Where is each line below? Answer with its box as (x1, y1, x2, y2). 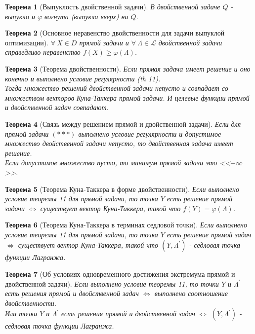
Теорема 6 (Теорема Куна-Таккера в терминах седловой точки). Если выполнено (5, 220, 248, 230)
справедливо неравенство (5, 47, 81, 57)
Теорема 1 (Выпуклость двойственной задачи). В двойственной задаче (5, 1, 220, 11)
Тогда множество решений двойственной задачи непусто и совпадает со (5, 83, 228, 93)
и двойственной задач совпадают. (5, 102, 109, 112)
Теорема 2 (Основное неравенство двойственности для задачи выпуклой (5, 28, 225, 38)
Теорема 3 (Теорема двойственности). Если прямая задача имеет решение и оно (5, 63, 251, 74)
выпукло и (5, 11, 35, 21)
